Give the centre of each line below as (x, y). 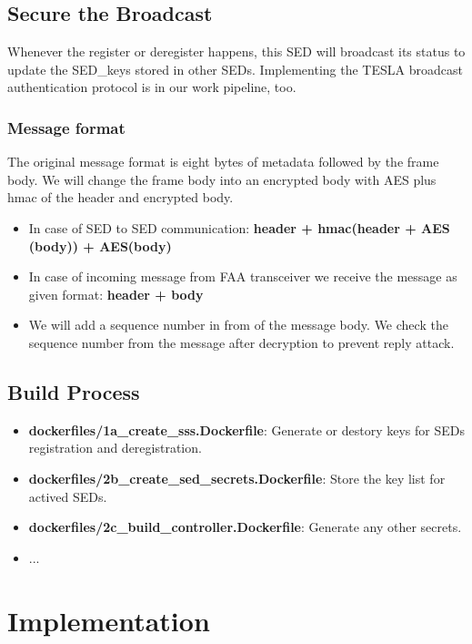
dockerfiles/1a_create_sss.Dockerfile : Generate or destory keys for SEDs (246, 429)
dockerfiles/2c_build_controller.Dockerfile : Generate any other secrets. (245, 527)
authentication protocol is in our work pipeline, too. (152, 87)
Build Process (74, 391)
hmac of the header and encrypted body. (121, 197)
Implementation (109, 620)
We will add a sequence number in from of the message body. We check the (238, 325)
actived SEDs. (68, 496)
